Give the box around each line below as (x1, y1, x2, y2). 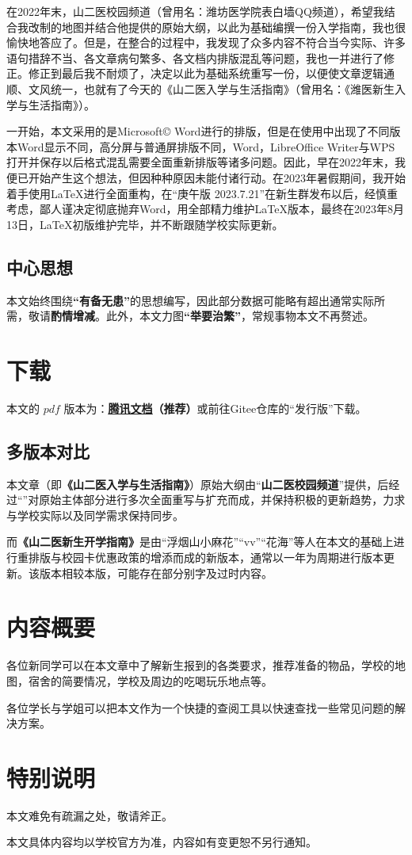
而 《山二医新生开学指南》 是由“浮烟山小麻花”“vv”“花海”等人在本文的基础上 (6, 533, 394, 550)
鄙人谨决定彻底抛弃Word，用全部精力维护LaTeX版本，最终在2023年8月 (39, 200, 404, 217)
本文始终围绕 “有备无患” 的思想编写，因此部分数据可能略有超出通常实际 (6, 292, 374, 308)
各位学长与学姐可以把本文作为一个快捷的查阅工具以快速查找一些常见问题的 (6, 699, 395, 716)
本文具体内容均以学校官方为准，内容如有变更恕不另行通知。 (6, 834, 317, 850)
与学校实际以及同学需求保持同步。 (6, 506, 184, 523)
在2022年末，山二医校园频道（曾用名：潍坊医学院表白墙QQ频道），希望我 (6, 3, 384, 19)
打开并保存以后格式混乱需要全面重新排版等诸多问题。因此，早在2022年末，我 (6, 154, 406, 170)
